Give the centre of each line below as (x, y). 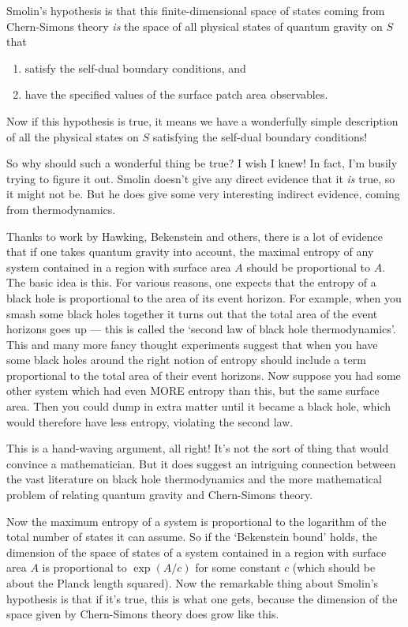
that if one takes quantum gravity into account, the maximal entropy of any (190, 252)
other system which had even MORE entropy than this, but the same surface (193, 390)
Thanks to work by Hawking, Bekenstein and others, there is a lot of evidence (195, 236)
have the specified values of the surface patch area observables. (176, 94)
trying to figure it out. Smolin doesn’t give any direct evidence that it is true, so (201, 178)
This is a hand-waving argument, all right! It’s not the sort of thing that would (198, 448)
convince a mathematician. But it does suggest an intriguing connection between (201, 463)
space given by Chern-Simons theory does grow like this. (143, 614)
